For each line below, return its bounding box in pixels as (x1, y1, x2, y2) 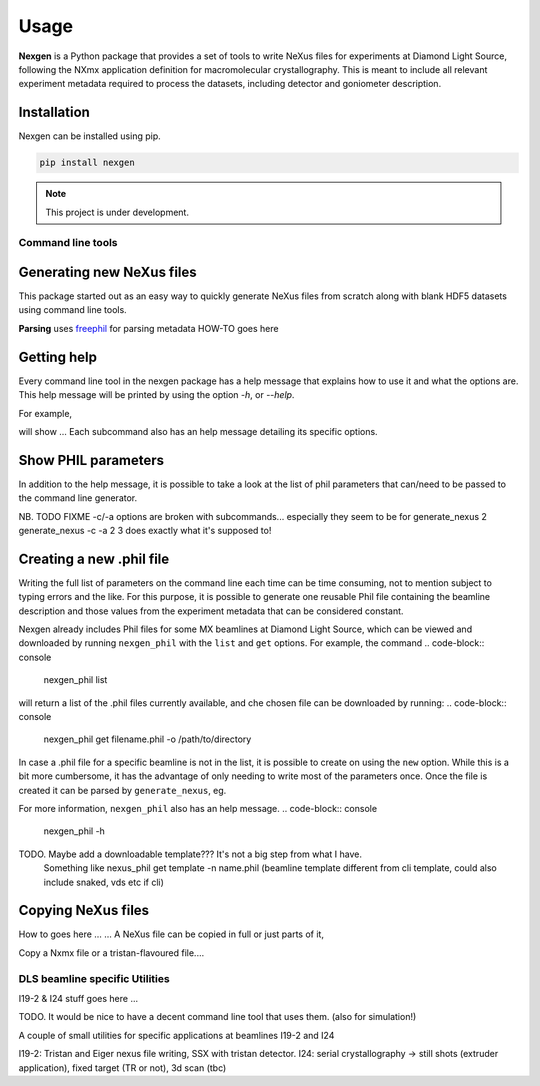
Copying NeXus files (18, 902, 150, 919)
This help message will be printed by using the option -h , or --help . (18, 389, 295, 401)
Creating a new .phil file (18, 550, 170, 567)
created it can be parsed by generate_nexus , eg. (18, 784, 227, 796)
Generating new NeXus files (18, 263, 197, 280)
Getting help (18, 348, 97, 365)
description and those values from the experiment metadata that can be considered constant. (18, 605, 404, 617)
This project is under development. (45, 206, 190, 218)
